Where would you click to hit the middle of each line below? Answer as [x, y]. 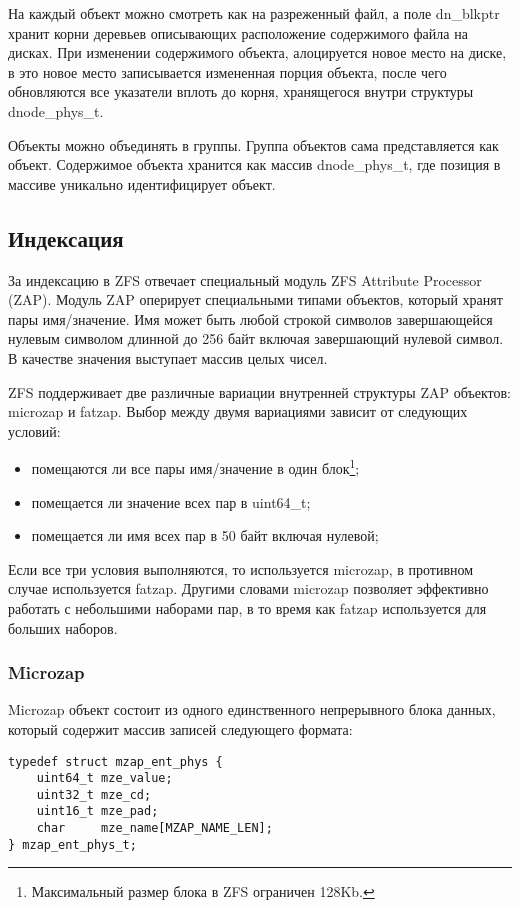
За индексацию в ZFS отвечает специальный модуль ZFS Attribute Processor [245, 279]
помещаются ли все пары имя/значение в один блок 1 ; [195, 466]
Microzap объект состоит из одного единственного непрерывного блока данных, [252, 709]
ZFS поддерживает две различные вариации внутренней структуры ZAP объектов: [259, 391]
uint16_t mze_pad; [97, 811]
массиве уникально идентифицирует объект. [142, 183]
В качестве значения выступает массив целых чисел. [168, 357]
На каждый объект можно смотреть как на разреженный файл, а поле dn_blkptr [254, 13]
